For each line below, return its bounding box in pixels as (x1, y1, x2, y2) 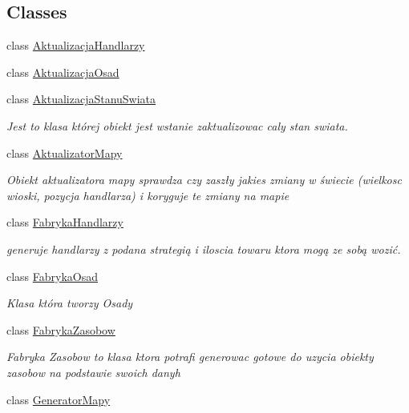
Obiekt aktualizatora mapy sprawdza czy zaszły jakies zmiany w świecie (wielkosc (6, 171, 402, 188)
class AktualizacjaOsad (6, 63, 119, 80)
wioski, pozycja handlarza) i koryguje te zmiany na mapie (6, 186, 290, 203)
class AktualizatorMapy (6, 144, 123, 161)
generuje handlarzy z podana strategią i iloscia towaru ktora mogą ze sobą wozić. (6, 240, 401, 257)
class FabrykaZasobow (6, 321, 115, 338)
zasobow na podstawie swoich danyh (6, 363, 180, 380)
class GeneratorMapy (6, 391, 111, 407)
